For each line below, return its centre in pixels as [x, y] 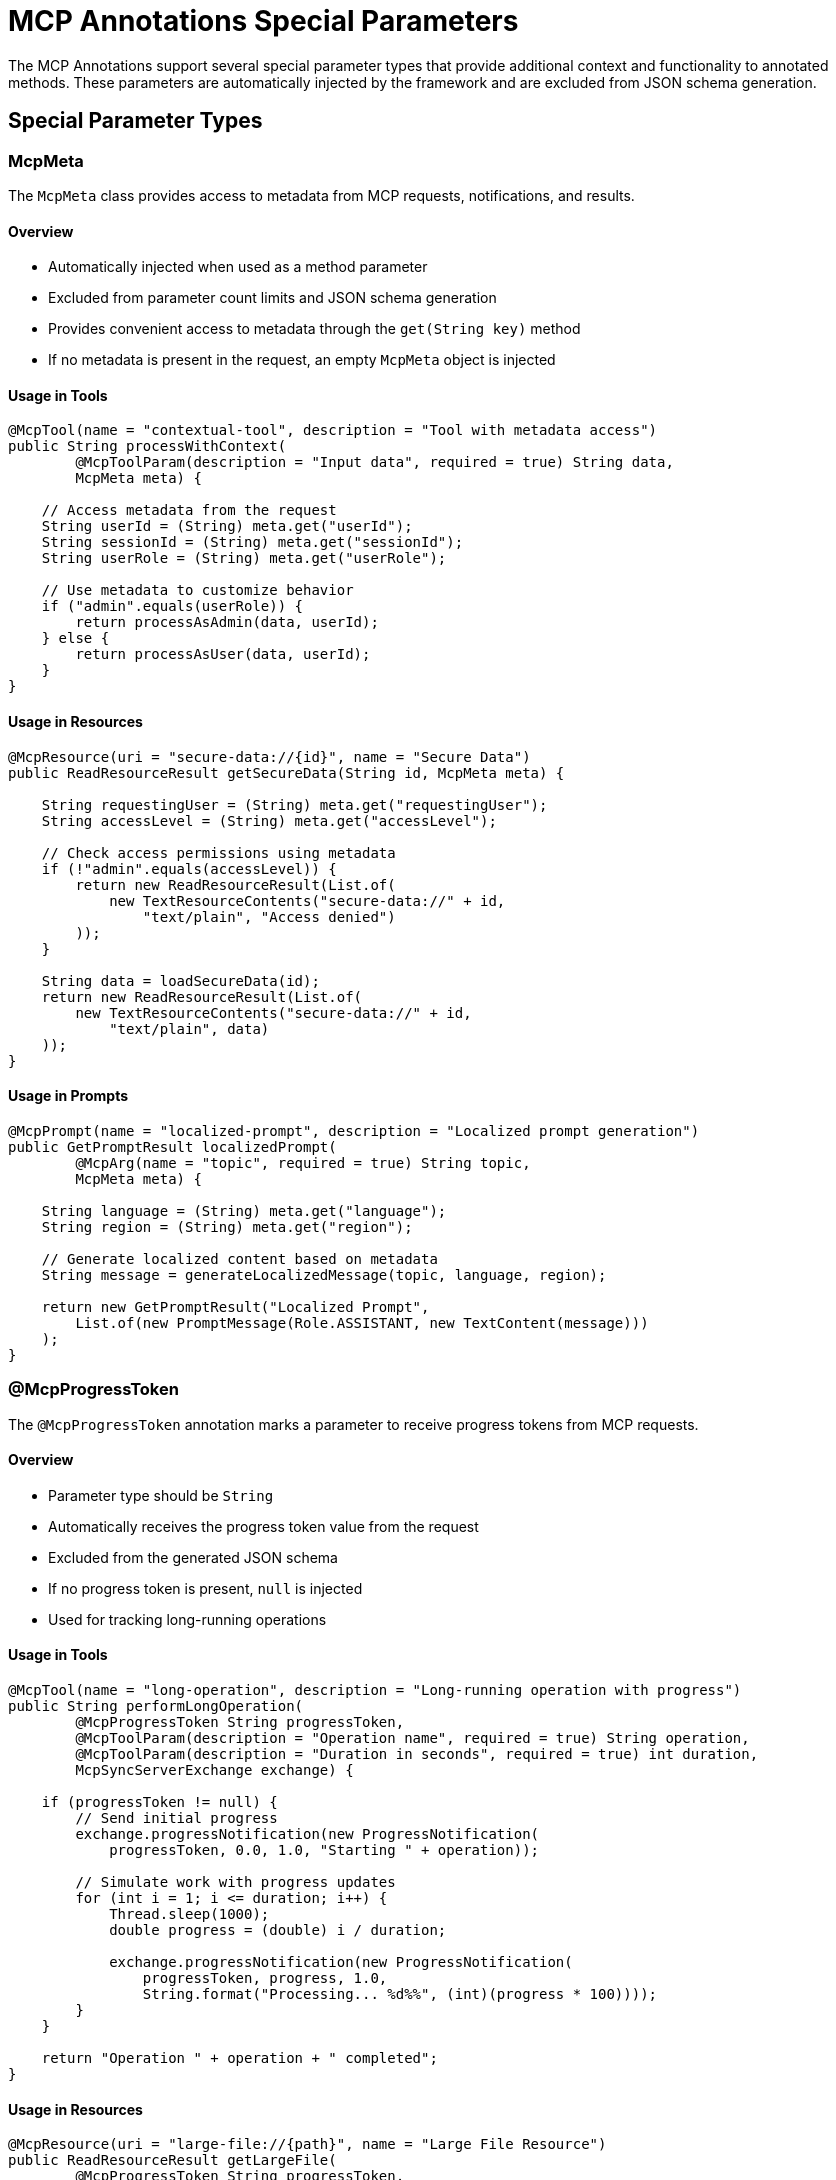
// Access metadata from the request [189, 510]
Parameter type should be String [161, 1495]
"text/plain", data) [189, 1028]
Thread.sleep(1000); [189, 1914]
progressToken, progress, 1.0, [265, 1978]
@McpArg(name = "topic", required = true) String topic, [303, 1162]
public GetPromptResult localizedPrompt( [172, 1146]
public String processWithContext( [147, 446]
